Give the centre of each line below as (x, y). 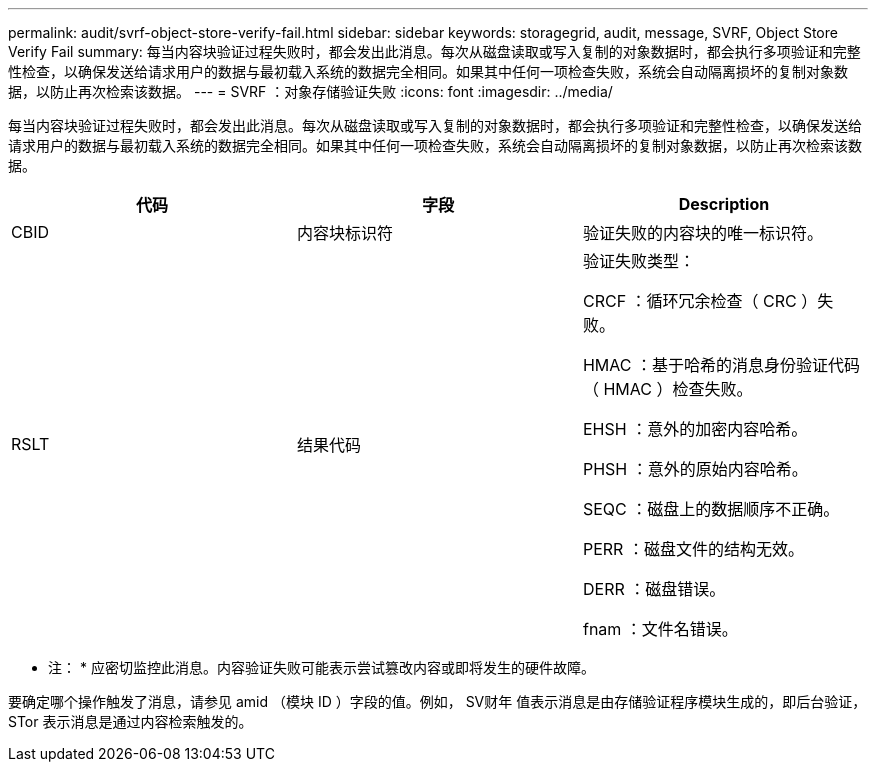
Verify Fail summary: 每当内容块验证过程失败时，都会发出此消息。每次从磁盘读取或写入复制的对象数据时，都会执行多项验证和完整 (434, 51)
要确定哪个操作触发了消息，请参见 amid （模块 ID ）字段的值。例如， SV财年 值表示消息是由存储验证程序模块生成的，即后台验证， (437, 701)
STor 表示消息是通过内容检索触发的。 (130, 721)
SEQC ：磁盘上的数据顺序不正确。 (711, 509)
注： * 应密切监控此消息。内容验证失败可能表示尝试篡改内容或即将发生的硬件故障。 (321, 667)
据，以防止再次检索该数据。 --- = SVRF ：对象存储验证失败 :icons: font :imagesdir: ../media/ (310, 91)
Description (724, 204)
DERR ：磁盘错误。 (654, 589)
